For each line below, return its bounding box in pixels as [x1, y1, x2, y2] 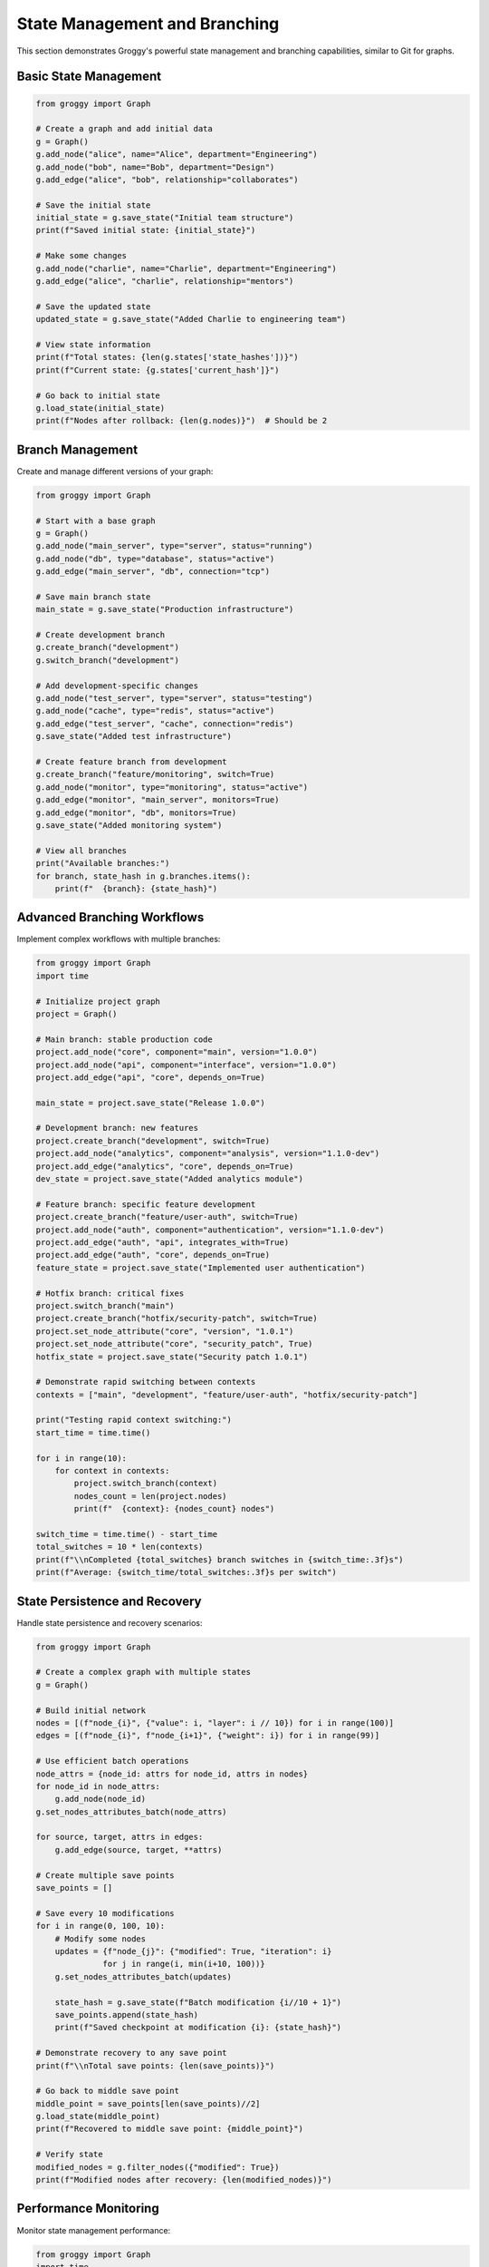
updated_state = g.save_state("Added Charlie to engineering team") [35, 314, 347, 325]
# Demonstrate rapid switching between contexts [35, 1377, 256, 1387]
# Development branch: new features [35, 1123, 199, 1133]
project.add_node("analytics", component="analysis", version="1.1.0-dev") [35, 1148, 380, 1159]
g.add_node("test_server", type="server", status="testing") [35, 694, 313, 704]
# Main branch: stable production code [35, 1034, 213, 1045]
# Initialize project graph [35, 996, 160, 1007]
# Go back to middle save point [35, 2086, 180, 2097]
